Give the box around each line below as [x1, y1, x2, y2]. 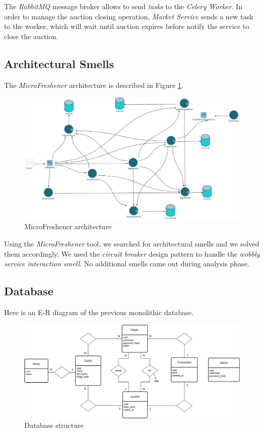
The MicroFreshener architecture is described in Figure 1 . [4, 79, 184, 90]
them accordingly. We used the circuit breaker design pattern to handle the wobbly [4, 248, 260, 259]
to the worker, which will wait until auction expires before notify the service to [4, 21, 249, 32]
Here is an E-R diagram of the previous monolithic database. [4, 306, 193, 317]
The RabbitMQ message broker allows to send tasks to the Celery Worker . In [4, 1, 243, 11]
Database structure [24, 420, 84, 430]
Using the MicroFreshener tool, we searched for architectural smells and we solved [4, 238, 259, 249]
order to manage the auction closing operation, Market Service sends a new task [4, 11, 253, 21]
